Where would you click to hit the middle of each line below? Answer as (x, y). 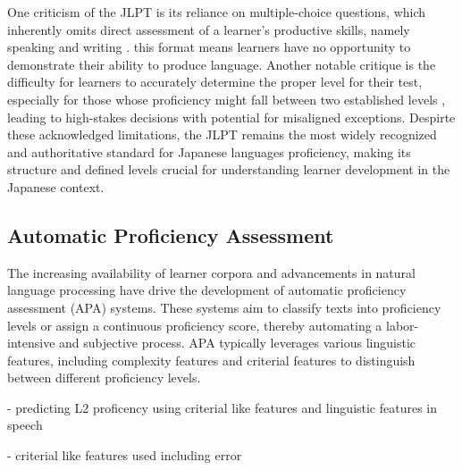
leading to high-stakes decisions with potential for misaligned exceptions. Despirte (231, 117)
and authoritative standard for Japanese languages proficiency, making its (209, 151)
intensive (31, 343)
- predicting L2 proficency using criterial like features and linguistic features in (223, 407)
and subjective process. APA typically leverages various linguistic (238, 343)
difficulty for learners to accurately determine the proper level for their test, (215, 82)
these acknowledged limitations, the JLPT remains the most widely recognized (222, 134)
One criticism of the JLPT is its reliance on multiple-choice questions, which (217, 12)
